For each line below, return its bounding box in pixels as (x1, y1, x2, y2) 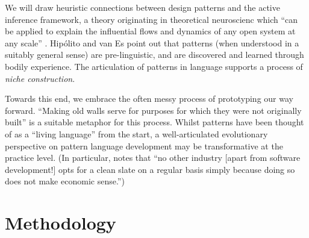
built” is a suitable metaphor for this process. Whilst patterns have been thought (5, 116, 304, 128)
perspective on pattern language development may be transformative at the (5, 139, 283, 152)
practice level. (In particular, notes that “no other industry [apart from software (5, 151, 301, 164)
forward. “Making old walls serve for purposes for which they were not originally (5, 104, 302, 116)
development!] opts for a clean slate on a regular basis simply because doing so (5, 163, 295, 175)
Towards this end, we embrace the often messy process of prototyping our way (5, 92, 293, 105)
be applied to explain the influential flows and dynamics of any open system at (5, 25, 296, 37)
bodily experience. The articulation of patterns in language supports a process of (5, 60, 303, 72)
